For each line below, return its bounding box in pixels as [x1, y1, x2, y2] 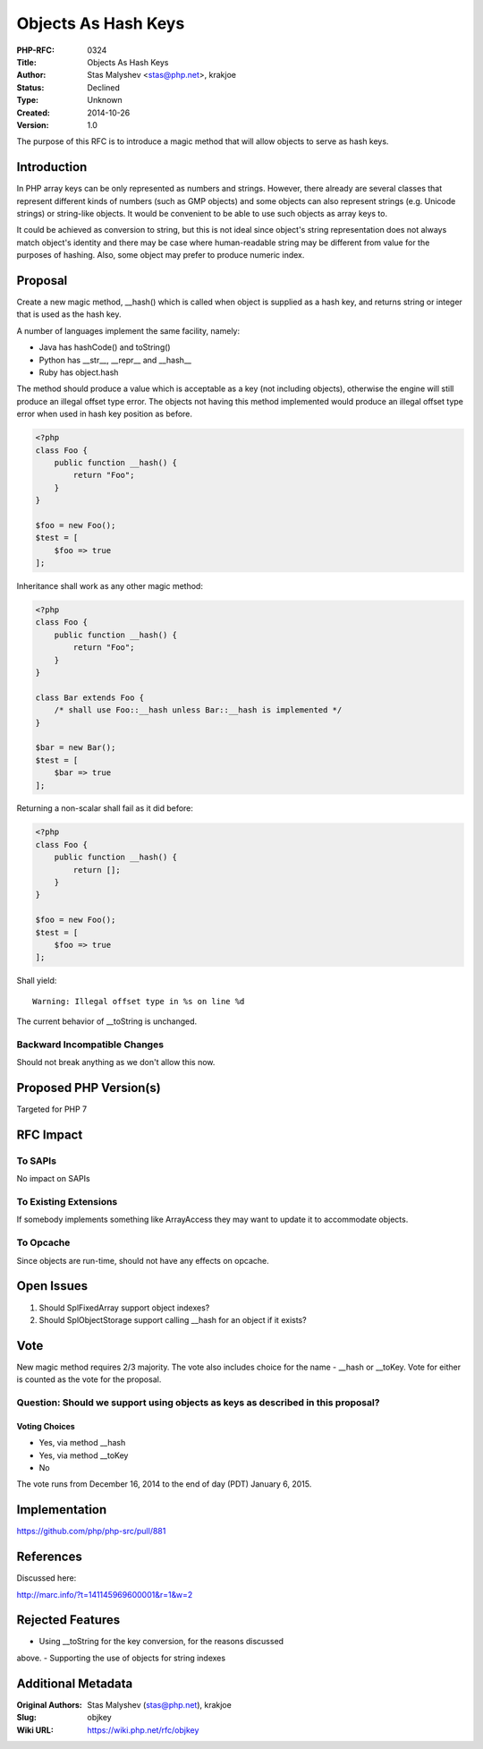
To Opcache [16, 1236, 71, 1249]
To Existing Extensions [16, 1196, 118, 1208]
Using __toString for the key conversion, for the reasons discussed [38, 1636, 284, 1647]
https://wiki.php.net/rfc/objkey [87, 1724, 199, 1736]
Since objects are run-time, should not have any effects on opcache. [16, 1255, 269, 1266]
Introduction [16, 159, 88, 175]
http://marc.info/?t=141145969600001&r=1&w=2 [16, 1589, 193, 1600]
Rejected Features [16, 1612, 121, 1628]
